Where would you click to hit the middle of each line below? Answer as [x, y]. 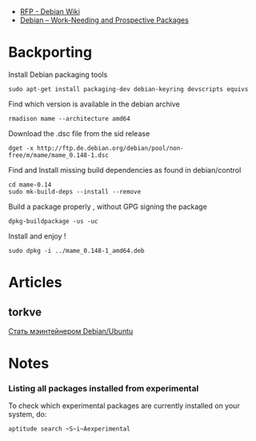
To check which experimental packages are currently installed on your [124, 406]
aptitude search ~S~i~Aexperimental [69, 429]
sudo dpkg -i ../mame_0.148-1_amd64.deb [77, 251]
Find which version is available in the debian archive [94, 104]
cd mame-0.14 [30, 184]
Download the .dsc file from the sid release [79, 133]
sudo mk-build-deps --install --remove [75, 191]
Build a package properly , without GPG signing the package [108, 206]
